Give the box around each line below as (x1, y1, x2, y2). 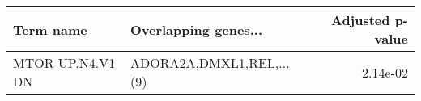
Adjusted (330, 11, 390, 29)
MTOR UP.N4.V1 (13, 53, 116, 72)
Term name (13, 19, 87, 39)
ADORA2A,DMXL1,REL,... (130, 53, 290, 72)
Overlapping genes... (130, 19, 263, 39)
